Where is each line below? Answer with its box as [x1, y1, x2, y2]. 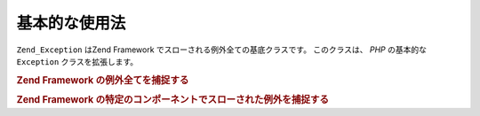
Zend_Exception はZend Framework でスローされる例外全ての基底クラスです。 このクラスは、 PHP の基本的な [16, 44, 427, 55]
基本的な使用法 [16, 13, 126, 33]
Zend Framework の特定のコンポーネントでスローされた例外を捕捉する [16, 93, 329, 105]
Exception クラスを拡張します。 [16, 56, 139, 66]
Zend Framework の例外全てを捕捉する [16, 73, 189, 86]
